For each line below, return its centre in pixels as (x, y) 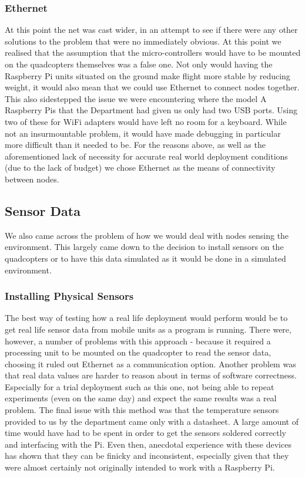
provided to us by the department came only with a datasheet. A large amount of (152, 421)
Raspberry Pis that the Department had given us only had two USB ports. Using (151, 110)
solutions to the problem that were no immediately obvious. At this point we (143, 41)
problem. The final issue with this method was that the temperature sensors (142, 410)
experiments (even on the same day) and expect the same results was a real (141, 398)
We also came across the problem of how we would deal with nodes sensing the (147, 235)
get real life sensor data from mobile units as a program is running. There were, (148, 329)
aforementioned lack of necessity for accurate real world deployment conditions (146, 156)
